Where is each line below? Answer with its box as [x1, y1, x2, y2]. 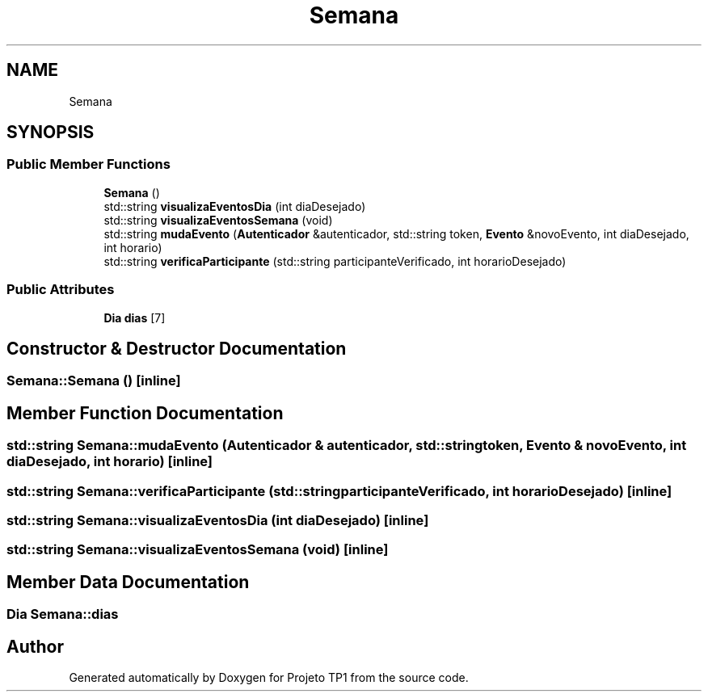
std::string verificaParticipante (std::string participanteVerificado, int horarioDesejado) [103, 254, 567, 268]
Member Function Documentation [6, 402, 284, 423]
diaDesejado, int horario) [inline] [6, 453, 213, 470]
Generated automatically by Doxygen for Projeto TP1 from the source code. [69, 671, 469, 685]
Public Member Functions [6, 156, 171, 173]
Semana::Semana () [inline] [6, 372, 181, 389]
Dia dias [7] [103, 310, 166, 325]
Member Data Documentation [6, 571, 250, 592]
